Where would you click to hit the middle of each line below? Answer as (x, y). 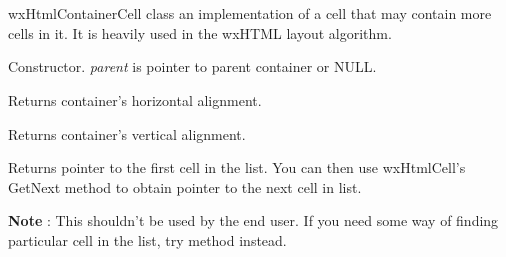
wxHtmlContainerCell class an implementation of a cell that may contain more (250, 13)
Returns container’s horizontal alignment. (135, 99)
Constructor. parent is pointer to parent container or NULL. (192, 66)
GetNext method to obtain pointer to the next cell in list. (185, 186)
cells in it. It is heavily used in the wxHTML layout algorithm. (200, 32)
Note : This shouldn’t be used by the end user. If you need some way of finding (253, 220)
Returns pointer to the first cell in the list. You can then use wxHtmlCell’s (237, 167)
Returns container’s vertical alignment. (127, 133)
